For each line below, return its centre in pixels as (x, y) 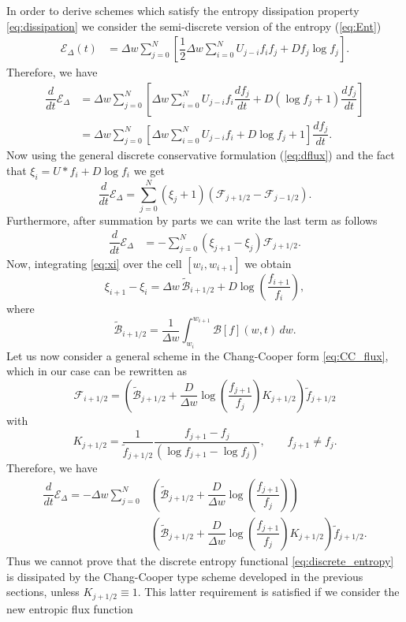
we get (149, 170)
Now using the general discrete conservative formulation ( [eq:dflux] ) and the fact (201, 155)
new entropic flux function (70, 608)
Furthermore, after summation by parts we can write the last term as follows (192, 220)
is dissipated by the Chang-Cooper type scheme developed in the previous (185, 576)
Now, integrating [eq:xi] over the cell (94, 263)
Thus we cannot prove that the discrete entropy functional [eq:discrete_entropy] (200, 560)
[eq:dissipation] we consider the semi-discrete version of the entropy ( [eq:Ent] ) (194, 26)
